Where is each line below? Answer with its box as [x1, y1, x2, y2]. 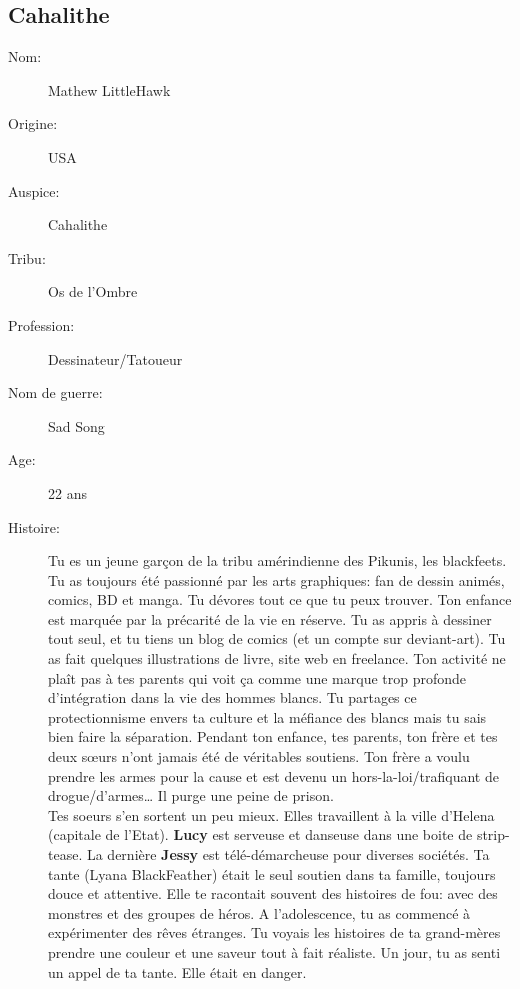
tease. [48, 844, 83, 865]
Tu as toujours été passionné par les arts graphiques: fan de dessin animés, [48, 569, 505, 590]
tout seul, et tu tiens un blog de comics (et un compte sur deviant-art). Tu [48, 628, 506, 649]
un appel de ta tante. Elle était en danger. [48, 961, 307, 982]
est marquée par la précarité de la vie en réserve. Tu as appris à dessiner [48, 608, 492, 629]
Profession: [8, 314, 75, 335]
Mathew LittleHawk [48, 79, 171, 100]
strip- [476, 824, 510, 845]
